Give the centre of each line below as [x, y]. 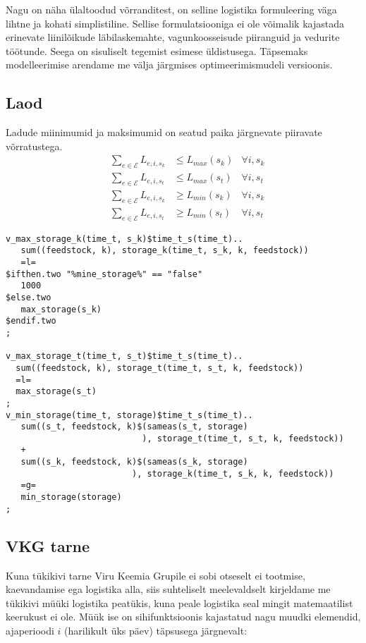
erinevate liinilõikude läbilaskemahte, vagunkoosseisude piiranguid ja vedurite [173, 37]
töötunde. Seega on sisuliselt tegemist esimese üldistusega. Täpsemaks [157, 50]
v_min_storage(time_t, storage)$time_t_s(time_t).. [129, 415]
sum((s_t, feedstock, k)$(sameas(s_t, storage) [134, 427]
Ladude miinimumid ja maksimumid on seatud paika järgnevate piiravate [164, 132]
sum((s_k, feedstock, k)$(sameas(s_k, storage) [134, 462]
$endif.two [31, 321]
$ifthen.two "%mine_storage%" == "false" [104, 274]
